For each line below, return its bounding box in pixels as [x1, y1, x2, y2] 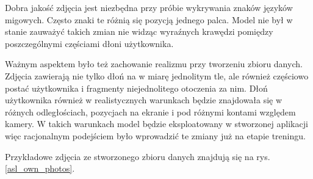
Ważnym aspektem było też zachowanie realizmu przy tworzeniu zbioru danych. [5, 57, 303, 70]
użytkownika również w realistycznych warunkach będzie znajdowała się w [5, 93, 282, 106]
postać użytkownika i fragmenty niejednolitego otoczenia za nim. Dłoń [5, 81, 268, 94]
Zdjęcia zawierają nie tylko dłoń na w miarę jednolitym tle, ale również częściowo [5, 69, 309, 82]
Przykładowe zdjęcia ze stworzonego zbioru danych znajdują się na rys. [5, 150, 270, 163]
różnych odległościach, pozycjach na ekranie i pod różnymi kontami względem [5, 105, 296, 118]
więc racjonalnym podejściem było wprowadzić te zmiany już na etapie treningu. [5, 129, 306, 142]
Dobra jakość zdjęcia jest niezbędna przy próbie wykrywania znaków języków [5, 1, 293, 13]
